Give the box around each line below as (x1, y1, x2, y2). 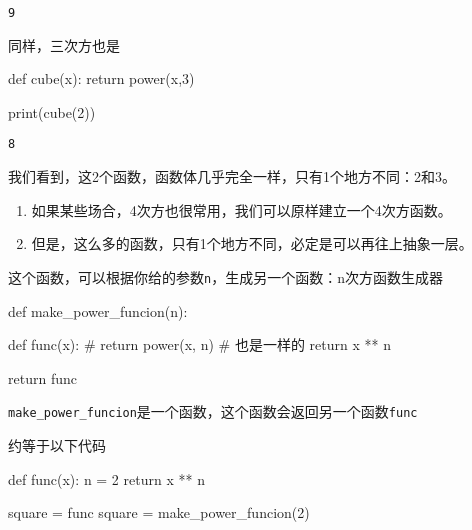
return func (8, 367, 77, 388)
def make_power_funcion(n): (8, 300, 188, 321)
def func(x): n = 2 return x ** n (8, 468, 205, 489)
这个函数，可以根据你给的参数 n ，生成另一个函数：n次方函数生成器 (8, 266, 443, 287)
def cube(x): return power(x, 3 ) (8, 68, 195, 89)
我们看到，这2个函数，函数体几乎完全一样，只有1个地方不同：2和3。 (8, 166, 456, 187)
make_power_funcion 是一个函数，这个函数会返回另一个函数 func (8, 401, 418, 422)
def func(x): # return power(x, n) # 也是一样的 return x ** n (8, 334, 391, 355)
